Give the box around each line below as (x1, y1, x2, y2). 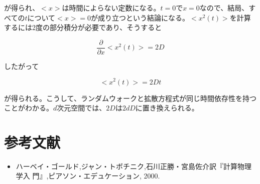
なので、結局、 (199, 2, 249, 12)
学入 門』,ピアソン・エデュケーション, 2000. (16, 170, 160, 181)
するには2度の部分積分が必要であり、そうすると (4, 22, 162, 32)
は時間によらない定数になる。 (62, 2, 161, 12)
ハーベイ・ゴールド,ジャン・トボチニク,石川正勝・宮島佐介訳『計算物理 (16, 160, 251, 171)
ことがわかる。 (4, 102, 53, 113)
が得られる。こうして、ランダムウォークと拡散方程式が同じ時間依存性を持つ (4, 92, 256, 103)
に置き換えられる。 (135, 102, 199, 113)
